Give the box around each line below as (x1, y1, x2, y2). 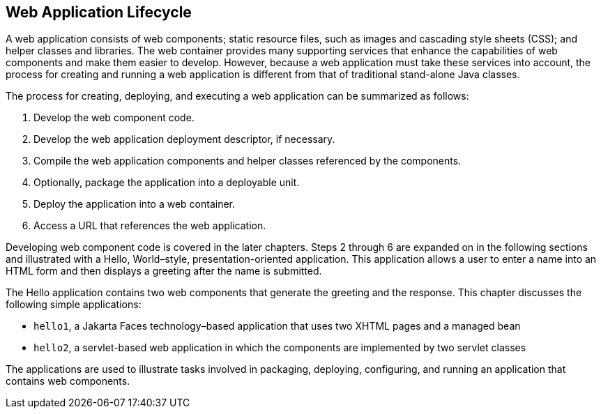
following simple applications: (6, 298, 142, 311)
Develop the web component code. (33, 112, 195, 124)
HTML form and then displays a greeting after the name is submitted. (6, 265, 322, 277)
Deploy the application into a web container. (33, 198, 236, 210)
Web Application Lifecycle (6, 3, 192, 21)
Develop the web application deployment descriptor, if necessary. (33, 133, 335, 146)
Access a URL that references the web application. (33, 220, 266, 232)
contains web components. (6, 375, 130, 388)
